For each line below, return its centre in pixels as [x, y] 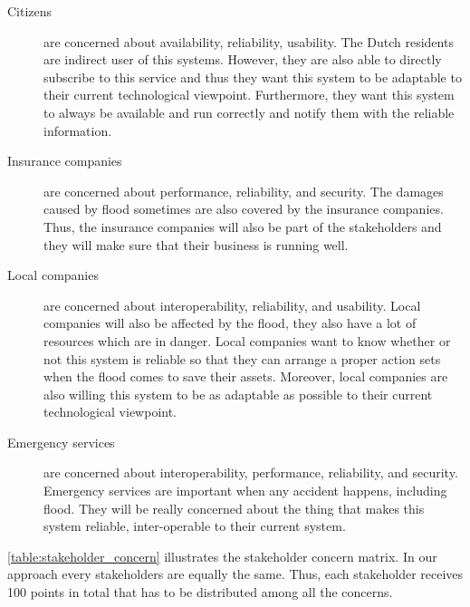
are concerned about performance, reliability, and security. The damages [244, 191]
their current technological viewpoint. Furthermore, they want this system [249, 95]
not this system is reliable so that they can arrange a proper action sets [242, 358]
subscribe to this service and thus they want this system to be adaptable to [253, 77]
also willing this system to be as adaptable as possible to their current [238, 394]
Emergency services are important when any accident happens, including [245, 491]
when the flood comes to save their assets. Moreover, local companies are [246, 376]
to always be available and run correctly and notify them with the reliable [249, 112]
